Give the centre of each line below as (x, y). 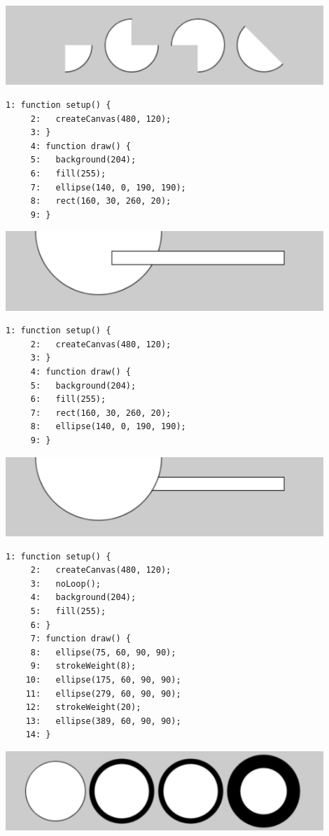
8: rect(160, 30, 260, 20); (101, 201)
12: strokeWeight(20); (83, 708)
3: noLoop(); (66, 584)
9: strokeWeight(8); (83, 666)
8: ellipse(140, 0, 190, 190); (108, 427)
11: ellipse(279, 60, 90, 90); (103, 694)
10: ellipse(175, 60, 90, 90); (103, 680)
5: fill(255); (68, 611)
